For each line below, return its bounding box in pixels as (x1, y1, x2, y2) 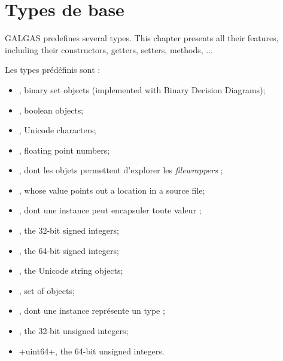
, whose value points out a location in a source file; (19, 183, 205, 196)
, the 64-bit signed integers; (19, 244, 119, 256)
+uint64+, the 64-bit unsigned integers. (19, 344, 165, 357)
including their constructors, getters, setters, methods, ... (5, 43, 213, 56)
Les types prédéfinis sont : (5, 63, 101, 76)
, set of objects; (19, 284, 75, 296)
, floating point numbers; (19, 143, 110, 156)
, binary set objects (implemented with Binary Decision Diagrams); (19, 83, 266, 96)
